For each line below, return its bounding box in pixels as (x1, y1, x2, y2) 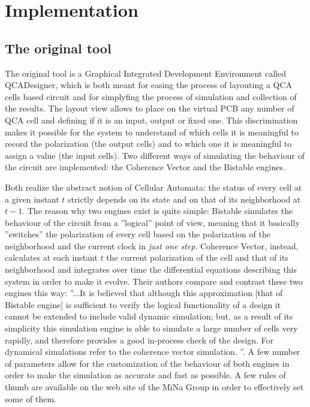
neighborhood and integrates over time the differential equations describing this (5, 263, 297, 276)
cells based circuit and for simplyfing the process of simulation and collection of (5, 90, 297, 102)
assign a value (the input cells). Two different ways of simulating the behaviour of (5, 149, 305, 161)
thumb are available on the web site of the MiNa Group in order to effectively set (5, 381, 304, 393)
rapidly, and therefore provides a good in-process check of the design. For (5, 333, 273, 346)
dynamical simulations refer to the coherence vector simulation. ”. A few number (5, 345, 300, 358)
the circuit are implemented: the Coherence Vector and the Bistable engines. (5, 161, 285, 173)
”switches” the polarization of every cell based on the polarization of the (5, 228, 270, 240)
